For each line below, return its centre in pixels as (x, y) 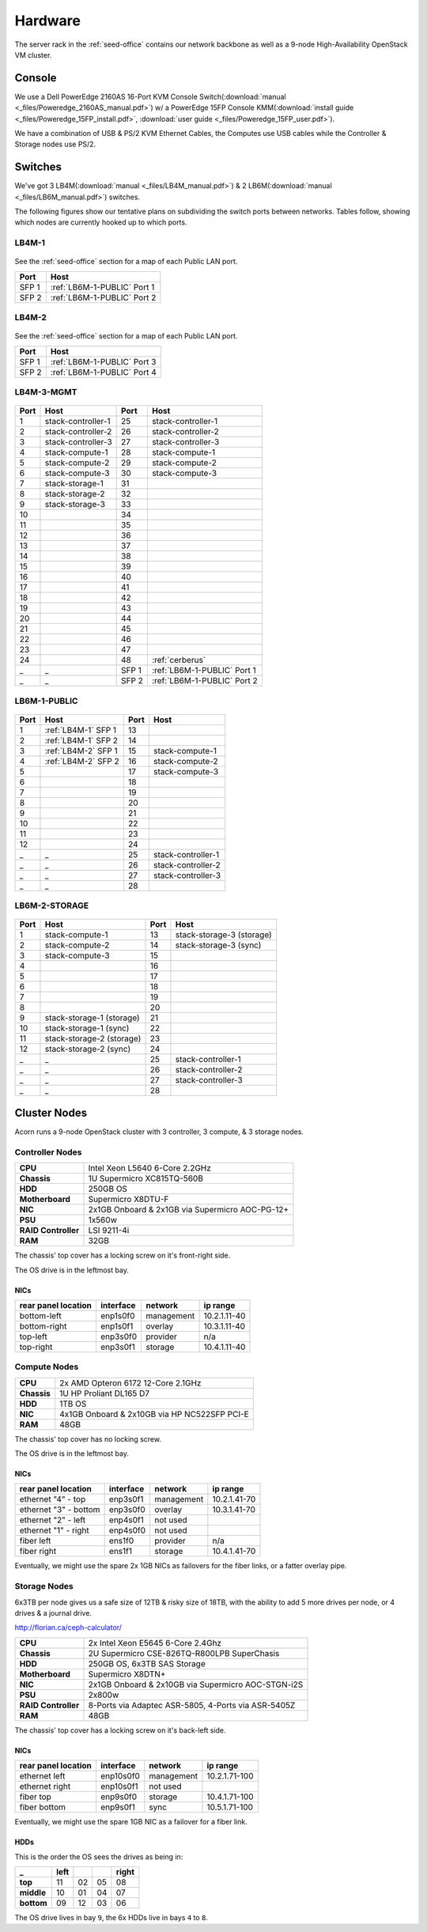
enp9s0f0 (119, 1797)
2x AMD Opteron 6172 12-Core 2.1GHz (130, 1382)
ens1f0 (121, 1541)
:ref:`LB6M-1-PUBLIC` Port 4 (104, 372)
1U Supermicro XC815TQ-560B (145, 1178)
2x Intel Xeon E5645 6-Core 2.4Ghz (155, 1643)
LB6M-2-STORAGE (52, 906)
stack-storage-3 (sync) (218, 945)
